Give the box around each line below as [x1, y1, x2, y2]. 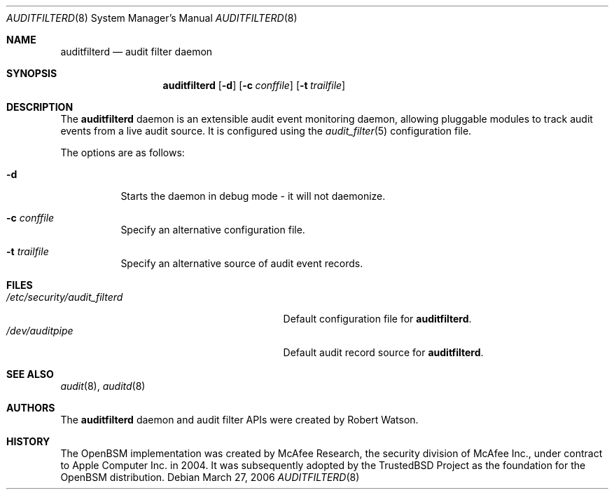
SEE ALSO [6, 368, 54, 380]
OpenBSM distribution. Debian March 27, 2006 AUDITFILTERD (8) [60, 471, 360, 483]
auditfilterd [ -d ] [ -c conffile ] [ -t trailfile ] [162, 79, 346, 91]
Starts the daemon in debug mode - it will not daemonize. [120, 190, 386, 202]
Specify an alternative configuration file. [120, 224, 305, 236]
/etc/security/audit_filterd [6, 291, 123, 303]
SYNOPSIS [6, 67, 57, 79]
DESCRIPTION [6, 101, 74, 113]
